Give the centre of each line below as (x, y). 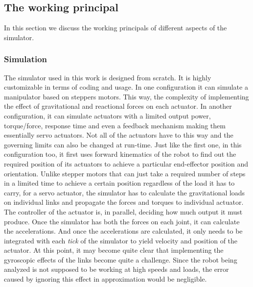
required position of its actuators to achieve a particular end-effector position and (126, 163)
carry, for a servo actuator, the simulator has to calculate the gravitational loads (125, 192)
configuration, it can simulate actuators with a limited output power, (107, 115)
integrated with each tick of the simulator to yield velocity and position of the (121, 240)
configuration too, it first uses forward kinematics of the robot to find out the (120, 154)
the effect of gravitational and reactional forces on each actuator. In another (118, 106)
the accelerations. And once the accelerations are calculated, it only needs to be (123, 231)
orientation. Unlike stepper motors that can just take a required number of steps (125, 173)
